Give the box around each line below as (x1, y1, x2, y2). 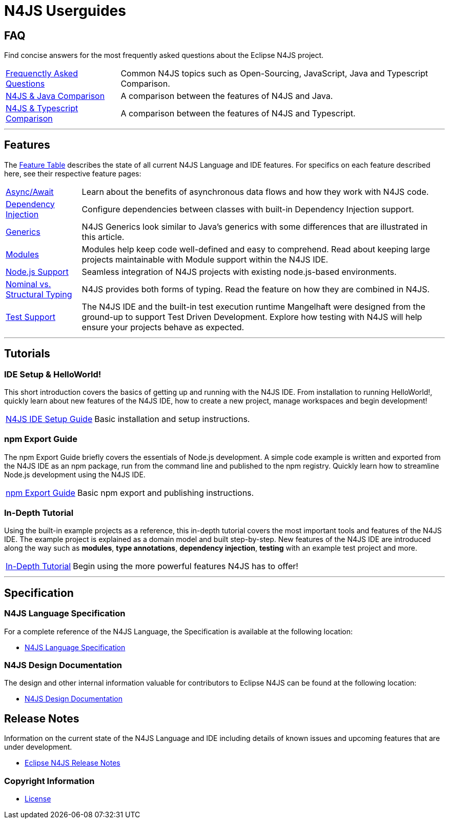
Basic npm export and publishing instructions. (77, 487, 254, 498)
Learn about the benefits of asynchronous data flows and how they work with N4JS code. (81, 186, 429, 197)
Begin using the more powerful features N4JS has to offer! (73, 561, 298, 572)
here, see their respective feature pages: (4, 169, 141, 178)
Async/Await (6, 186, 54, 197)
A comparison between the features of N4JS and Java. (120, 90, 333, 101)
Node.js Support (6, 266, 69, 277)
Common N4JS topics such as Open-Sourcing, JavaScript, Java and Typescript (120, 68, 428, 78)
